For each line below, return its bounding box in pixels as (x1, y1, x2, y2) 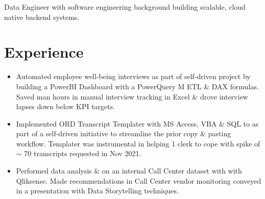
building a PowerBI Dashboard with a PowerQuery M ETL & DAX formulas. (16, 81, 259, 91)
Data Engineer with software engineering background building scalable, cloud (4, 2, 246, 12)
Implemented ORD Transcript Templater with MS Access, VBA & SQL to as (16, 118, 259, 129)
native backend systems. (4, 11, 80, 22)
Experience (4, 41, 84, 62)
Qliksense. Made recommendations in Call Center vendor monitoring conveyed (16, 175, 261, 186)
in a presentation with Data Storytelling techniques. (16, 185, 179, 196)
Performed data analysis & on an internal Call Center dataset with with (16, 165, 242, 176)
